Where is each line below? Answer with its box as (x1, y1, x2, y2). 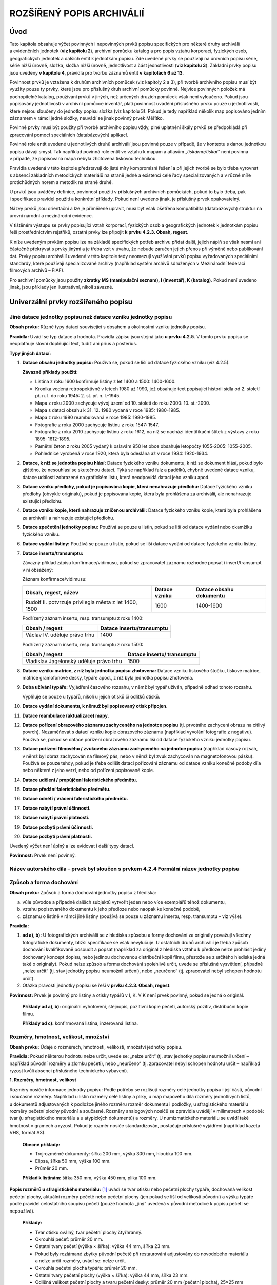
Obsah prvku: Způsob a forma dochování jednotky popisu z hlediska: (9, 889, 156, 895)
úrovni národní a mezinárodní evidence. (9, 212, 93, 218)
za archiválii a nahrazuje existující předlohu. (22, 515, 115, 521)
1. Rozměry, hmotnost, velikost (9, 1077, 76, 1083)
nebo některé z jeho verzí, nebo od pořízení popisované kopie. (22, 767, 154, 774)
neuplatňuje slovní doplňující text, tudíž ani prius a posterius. (9, 341, 138, 347)
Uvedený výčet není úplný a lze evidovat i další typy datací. (9, 843, 134, 849)
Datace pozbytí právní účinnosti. (22, 824, 93, 830)
